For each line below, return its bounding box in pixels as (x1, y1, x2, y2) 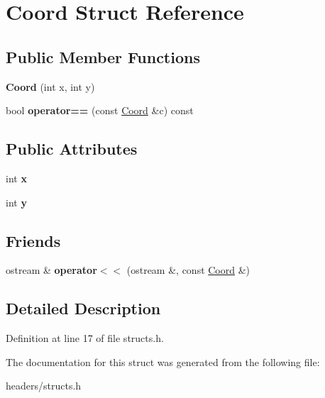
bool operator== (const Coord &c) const (6, 103, 194, 118)
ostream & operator (6, 262, 97, 277)
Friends (6, 229, 61, 251)
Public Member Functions (6, 45, 200, 67)
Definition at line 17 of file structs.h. (6, 331, 164, 346)
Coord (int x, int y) (6, 79, 95, 94)
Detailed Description (6, 297, 161, 319)
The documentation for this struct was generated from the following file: (6, 354, 320, 369)
